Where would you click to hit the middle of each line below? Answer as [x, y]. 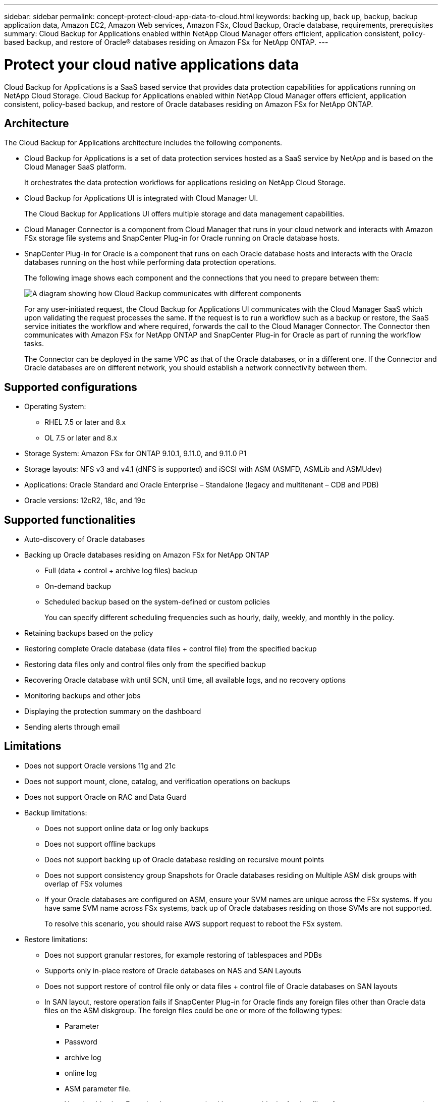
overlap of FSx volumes [84, 884]
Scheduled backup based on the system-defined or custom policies [157, 602]
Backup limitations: [56, 812]
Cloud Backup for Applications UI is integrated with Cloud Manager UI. [141, 198]
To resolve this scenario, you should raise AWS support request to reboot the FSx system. [194, 923]
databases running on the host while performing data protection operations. [150, 262]
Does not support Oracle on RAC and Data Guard [105, 797]
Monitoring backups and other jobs [82, 696]
